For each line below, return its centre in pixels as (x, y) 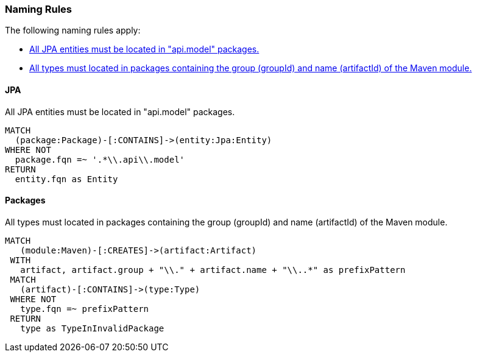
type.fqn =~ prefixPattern (85, 309)
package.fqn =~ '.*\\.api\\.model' (100, 159)
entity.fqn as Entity (66, 179)
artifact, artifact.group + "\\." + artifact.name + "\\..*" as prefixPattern (213, 270)
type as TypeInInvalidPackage (92, 328)
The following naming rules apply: (73, 30)
